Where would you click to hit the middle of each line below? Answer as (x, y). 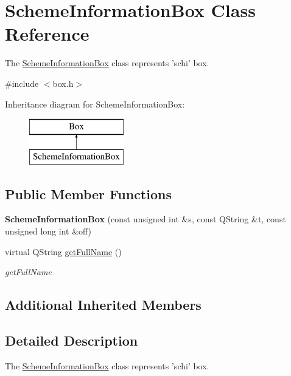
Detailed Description (72, 340)
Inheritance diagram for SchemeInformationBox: (95, 104)
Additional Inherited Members (103, 305)
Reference (47, 34)
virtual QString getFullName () (63, 251)
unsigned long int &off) (48, 231)
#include (22, 83)
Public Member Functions (88, 193)
